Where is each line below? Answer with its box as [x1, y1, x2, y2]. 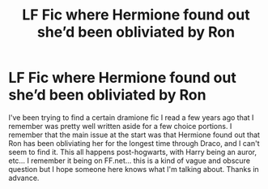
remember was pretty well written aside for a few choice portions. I [8, 121, 232, 131]
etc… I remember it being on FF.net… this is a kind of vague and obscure [8, 156, 251, 165]
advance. [8, 173, 40, 183]
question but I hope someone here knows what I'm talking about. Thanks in [8, 164, 259, 174]
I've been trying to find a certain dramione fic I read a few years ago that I [8, 112, 254, 122]
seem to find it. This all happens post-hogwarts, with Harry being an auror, [8, 147, 257, 157]
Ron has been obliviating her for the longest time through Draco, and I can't [8, 138, 260, 148]
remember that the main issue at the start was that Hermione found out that [8, 130, 261, 140]
